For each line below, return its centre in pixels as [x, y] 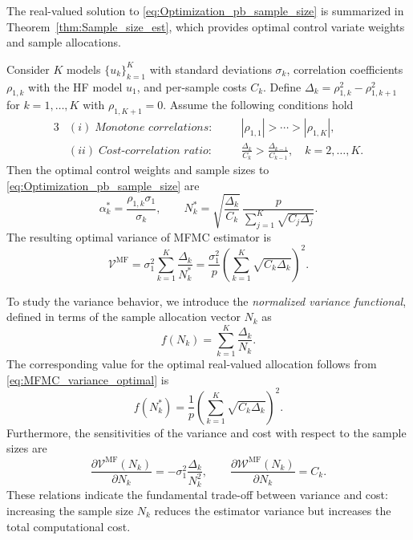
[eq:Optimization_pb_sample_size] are [103, 185]
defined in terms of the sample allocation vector [123, 317]
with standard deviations [211, 69]
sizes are [27, 448]
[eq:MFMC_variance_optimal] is [88, 379]
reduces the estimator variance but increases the [273, 510]
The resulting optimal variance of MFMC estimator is [139, 236]
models [84, 69]
